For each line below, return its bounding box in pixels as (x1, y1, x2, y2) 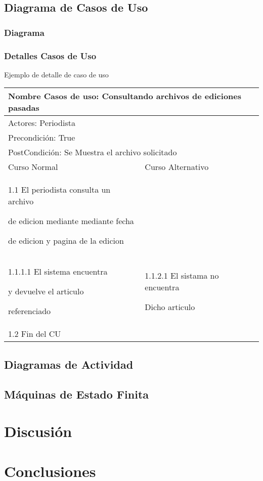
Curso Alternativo (145, 161, 209, 173)
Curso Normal (8, 161, 58, 173)
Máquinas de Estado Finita (4, 386, 149, 402)
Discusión (4, 421, 72, 442)
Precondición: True (8, 132, 75, 144)
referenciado (8, 305, 51, 317)
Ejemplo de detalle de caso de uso (4, 69, 109, 79)
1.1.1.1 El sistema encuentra (8, 266, 108, 278)
